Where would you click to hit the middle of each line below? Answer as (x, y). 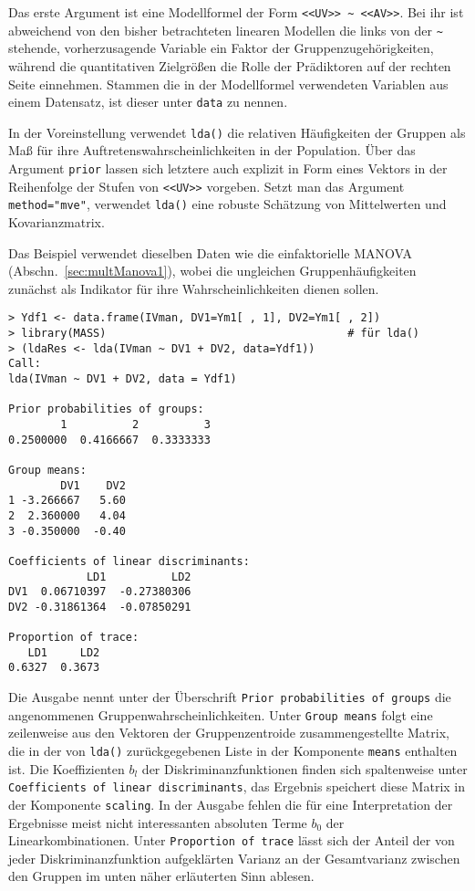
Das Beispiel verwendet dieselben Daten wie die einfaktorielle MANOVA (211, 252)
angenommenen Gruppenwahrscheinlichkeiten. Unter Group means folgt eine (221, 714)
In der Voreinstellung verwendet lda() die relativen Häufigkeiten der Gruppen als (237, 132)
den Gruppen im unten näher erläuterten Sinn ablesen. (161, 876)
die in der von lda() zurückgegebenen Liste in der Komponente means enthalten (233, 750)
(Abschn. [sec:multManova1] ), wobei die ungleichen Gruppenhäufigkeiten (212, 271)
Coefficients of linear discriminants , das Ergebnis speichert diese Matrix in (237, 786)
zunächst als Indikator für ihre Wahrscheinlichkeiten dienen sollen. (194, 288)
